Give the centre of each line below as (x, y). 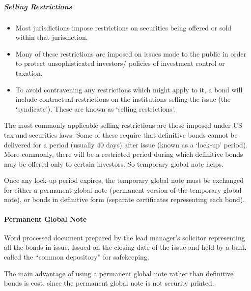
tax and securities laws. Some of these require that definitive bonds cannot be (121, 134)
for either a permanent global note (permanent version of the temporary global (123, 189)
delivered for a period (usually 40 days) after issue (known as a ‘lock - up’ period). (126, 144)
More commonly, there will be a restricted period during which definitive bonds (124, 154)
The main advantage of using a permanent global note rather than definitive (119, 273)
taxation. (29, 73)
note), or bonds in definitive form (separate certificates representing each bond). (125, 199)
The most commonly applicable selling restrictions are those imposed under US (123, 125)
